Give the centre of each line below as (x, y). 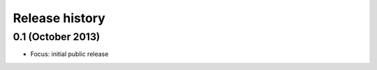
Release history (59, 18)
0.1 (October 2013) (57, 37)
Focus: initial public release (69, 54)
